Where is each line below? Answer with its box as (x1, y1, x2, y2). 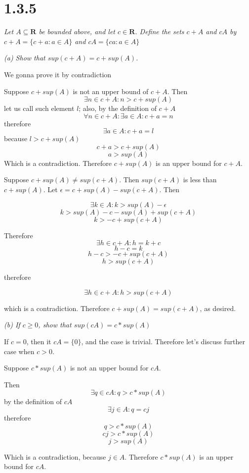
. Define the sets (135, 26, 184, 37)
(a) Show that (4, 53, 45, 63)
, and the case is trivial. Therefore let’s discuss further (81, 336, 245, 347)
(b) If (4, 319, 20, 330)
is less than (183, 174, 217, 185)
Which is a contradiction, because (4, 451, 106, 462)
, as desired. (200, 303, 236, 313)
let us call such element (4, 103, 75, 113)
